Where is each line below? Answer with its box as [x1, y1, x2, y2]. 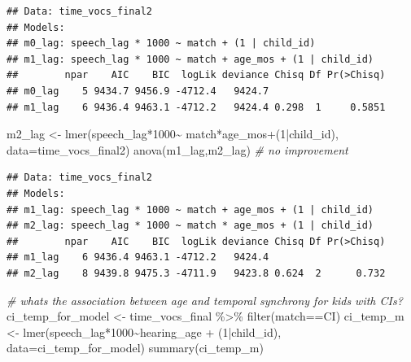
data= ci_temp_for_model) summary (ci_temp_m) [7, 339, 264, 356]
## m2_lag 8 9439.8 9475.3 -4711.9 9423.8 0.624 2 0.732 [7, 267, 386, 279]
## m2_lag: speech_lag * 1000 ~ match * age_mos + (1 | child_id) [7, 220, 374, 232]
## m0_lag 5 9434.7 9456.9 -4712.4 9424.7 [7, 85, 269, 97]
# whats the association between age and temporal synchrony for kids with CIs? [7, 291, 403, 308]
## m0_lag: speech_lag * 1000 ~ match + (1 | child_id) [7, 37, 316, 50]
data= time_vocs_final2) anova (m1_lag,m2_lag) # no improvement [7, 141, 348, 158]
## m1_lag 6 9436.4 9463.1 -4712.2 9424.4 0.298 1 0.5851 [7, 101, 386, 113]
